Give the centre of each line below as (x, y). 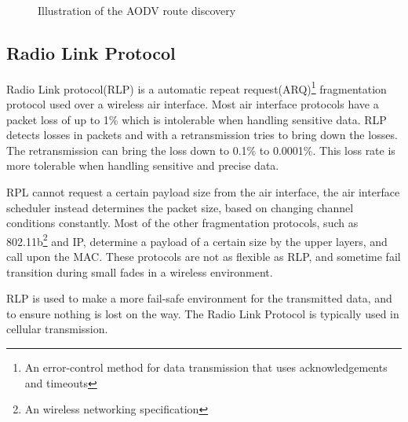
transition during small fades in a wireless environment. (140, 272)
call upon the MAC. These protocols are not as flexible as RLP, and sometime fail (204, 257)
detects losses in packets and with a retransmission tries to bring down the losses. (202, 135)
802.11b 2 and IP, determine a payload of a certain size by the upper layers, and (197, 240)
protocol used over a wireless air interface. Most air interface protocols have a (193, 104)
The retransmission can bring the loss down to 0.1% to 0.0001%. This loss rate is (201, 150)
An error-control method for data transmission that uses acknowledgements (206, 367)
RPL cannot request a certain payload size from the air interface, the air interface (203, 192)
